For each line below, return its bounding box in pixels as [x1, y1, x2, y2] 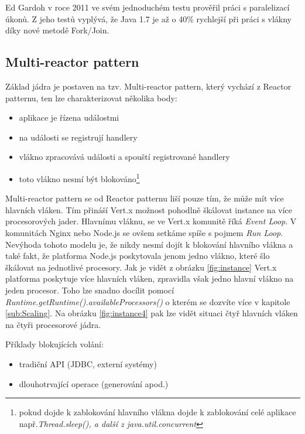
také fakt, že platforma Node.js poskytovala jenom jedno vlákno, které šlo [5, 250, 270, 262]
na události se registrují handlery [19, 131, 138, 143]
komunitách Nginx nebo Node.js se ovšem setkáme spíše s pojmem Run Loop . [5, 226, 283, 238]
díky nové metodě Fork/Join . [5, 24, 109, 36]
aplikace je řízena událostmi [19, 111, 119, 124]
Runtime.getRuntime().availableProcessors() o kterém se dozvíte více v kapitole [5, 295, 290, 307]
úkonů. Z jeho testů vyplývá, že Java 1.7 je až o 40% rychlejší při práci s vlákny [5, 12, 292, 25]
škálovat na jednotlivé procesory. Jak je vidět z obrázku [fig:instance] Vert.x [5, 261, 277, 273]
